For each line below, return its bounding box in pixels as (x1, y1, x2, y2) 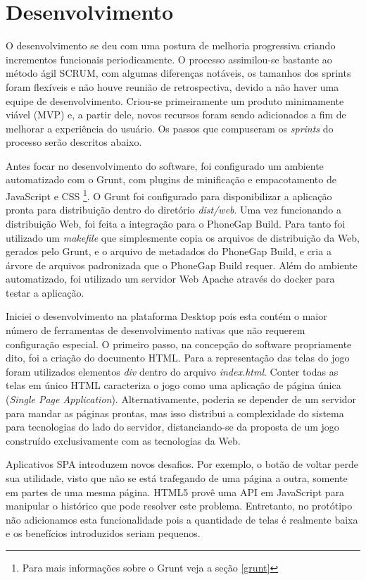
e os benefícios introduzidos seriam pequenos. (6, 526, 201, 541)
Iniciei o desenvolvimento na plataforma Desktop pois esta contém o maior (6, 309, 327, 323)
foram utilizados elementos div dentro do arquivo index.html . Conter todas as (6, 364, 339, 378)
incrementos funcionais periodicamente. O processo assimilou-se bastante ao (6, 51, 332, 66)
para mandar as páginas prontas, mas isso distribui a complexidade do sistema (6, 405, 344, 420)
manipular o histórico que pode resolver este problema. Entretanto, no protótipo (6, 498, 353, 513)
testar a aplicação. (6, 285, 84, 300)
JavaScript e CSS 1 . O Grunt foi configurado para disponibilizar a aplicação (6, 187, 332, 203)
